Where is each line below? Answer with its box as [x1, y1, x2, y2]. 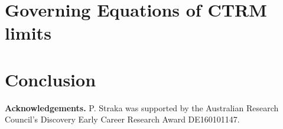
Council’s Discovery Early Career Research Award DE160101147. [5, 113, 240, 125]
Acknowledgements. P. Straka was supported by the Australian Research [5, 101, 279, 114]
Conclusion [5, 67, 96, 91]
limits [5, 21, 51, 45]
